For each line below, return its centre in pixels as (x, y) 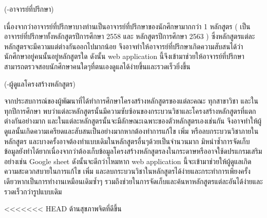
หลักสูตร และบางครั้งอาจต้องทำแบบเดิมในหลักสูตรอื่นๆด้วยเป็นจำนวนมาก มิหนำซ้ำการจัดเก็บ (127, 141)
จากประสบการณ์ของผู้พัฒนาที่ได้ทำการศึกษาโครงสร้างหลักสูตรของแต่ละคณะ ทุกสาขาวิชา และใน (131, 101)
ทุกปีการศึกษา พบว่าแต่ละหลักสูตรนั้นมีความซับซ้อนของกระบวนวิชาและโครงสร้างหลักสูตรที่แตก (130, 111)
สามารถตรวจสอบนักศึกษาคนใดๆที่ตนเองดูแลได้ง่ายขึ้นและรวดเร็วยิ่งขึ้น (97, 66)
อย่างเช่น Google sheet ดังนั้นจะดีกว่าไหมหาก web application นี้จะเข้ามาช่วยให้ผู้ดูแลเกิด (128, 161)
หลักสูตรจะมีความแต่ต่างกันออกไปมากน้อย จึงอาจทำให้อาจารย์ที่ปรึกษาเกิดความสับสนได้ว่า (124, 46)
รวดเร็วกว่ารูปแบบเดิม (33, 191)
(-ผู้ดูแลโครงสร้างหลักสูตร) (40, 83)
